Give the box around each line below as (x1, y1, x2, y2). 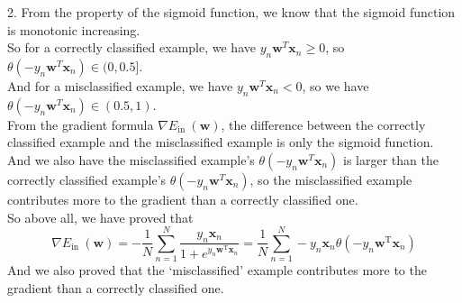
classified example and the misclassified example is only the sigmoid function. (7, 133, 434, 151)
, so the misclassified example (249, 170, 412, 188)
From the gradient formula (7, 115, 154, 133)
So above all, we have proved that (7, 207, 194, 226)
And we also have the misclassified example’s (7, 150, 255, 169)
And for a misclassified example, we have (7, 76, 233, 95)
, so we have (302, 76, 369, 95)
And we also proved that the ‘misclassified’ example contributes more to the (7, 261, 427, 280)
